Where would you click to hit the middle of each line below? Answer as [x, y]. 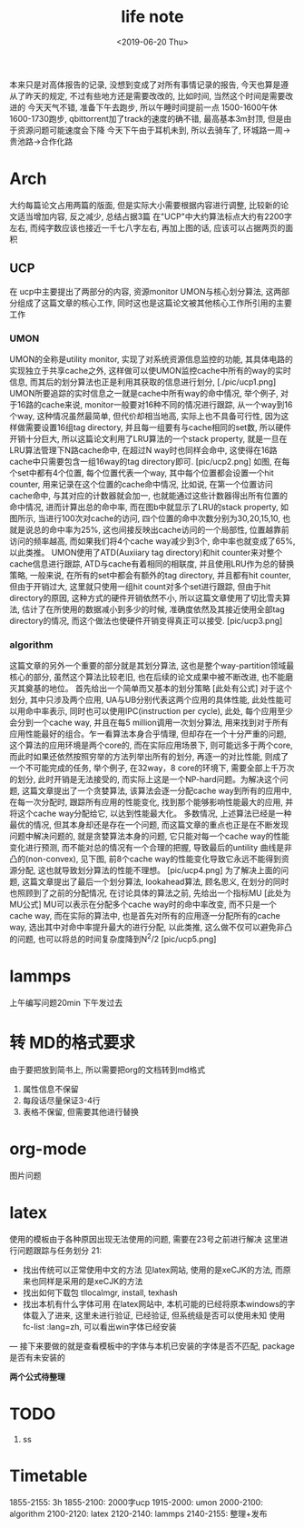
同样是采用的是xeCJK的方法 [91, 1281]
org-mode [48, 1149]
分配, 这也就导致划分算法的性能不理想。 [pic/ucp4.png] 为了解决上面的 [149, 870]
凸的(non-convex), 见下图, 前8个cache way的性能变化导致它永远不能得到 [146, 859]
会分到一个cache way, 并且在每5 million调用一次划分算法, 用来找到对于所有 [149, 723]
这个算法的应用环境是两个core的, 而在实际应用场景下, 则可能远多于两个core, [151, 745]
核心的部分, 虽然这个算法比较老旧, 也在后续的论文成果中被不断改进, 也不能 [147, 677]
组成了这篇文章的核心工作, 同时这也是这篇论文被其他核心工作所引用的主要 [154, 303]
